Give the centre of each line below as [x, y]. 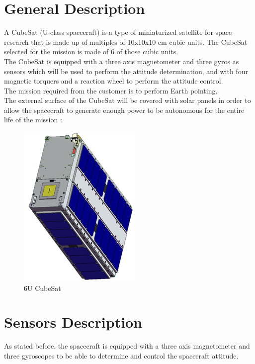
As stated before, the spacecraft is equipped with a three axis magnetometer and [127, 346]
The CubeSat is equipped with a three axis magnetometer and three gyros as [122, 61]
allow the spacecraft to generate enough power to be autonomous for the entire [124, 110]
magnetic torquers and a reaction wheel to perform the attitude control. [114, 81]
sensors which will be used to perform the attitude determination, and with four [126, 71]
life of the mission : [33, 120]
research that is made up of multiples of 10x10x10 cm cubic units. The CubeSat [126, 42]
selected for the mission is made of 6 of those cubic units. [91, 51]
